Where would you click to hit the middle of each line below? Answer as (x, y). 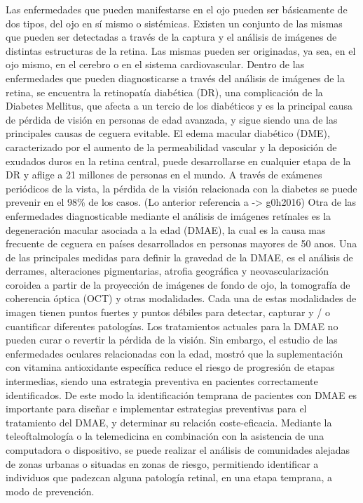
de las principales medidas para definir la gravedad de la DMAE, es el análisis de (179, 257)
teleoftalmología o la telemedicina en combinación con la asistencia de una (165, 436)
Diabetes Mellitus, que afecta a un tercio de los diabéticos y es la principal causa (179, 106)
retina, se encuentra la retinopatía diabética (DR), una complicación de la (164, 92)
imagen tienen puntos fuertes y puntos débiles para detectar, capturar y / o (168, 312)
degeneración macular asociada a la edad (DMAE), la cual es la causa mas (166, 229)
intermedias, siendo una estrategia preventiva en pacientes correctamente (162, 381)
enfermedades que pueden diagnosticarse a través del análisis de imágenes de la (175, 78)
